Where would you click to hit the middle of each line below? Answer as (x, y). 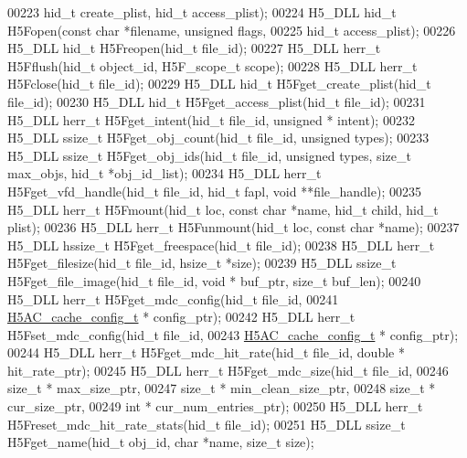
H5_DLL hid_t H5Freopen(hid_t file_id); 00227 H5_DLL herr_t (194, 48)
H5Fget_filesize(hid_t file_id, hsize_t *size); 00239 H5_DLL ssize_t (202, 263)
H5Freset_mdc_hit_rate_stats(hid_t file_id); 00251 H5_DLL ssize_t (207, 424)
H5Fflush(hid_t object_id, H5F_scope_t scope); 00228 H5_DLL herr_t (212, 65)
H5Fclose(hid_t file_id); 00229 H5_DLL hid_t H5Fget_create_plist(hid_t (219, 84)
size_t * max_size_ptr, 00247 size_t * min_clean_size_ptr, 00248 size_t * (222, 388)
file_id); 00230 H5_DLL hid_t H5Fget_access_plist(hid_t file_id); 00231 (217, 101)
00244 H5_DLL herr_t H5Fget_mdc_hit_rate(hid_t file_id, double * (206, 352)
